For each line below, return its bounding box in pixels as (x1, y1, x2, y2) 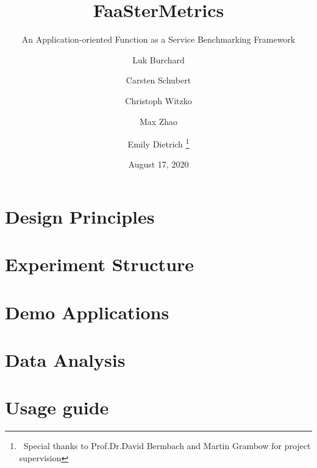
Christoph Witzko (125, 94, 192, 107)
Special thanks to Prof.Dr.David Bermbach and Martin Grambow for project (23, 439, 311, 452)
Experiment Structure (5, 252, 194, 277)
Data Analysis (5, 347, 126, 372)
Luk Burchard (132, 53, 185, 66)
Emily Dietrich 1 (127, 136, 190, 150)
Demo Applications (5, 299, 169, 324)
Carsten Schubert (126, 74, 191, 87)
